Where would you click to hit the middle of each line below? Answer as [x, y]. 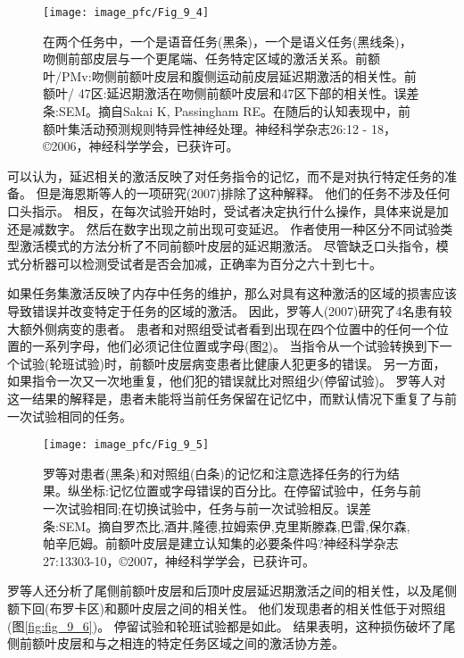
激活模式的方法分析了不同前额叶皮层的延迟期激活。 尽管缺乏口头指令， [228, 246]
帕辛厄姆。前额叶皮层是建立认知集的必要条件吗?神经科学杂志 [221, 543]
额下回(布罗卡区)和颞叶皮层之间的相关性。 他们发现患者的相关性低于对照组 [227, 608]
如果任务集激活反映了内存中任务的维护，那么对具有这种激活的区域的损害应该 [232, 293]
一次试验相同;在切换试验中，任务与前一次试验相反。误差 [207, 508]
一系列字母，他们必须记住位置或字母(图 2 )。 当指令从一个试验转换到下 [236, 346]
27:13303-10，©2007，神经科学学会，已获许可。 [179, 560]
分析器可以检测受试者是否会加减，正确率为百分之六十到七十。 [200, 263]
